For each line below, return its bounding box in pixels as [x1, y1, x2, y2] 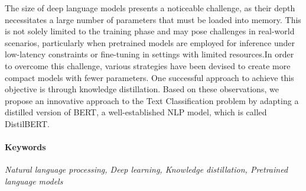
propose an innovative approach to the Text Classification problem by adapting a [5, 94, 299, 106]
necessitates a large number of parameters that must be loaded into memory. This [5, 13, 301, 25]
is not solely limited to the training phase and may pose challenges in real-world [5, 25, 295, 37]
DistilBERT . [5, 117, 50, 130]
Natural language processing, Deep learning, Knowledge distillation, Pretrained [5, 163, 288, 176]
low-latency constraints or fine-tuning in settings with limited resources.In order [5, 48, 294, 60]
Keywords [5, 141, 46, 153]
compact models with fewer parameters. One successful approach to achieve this [5, 71, 294, 83]
